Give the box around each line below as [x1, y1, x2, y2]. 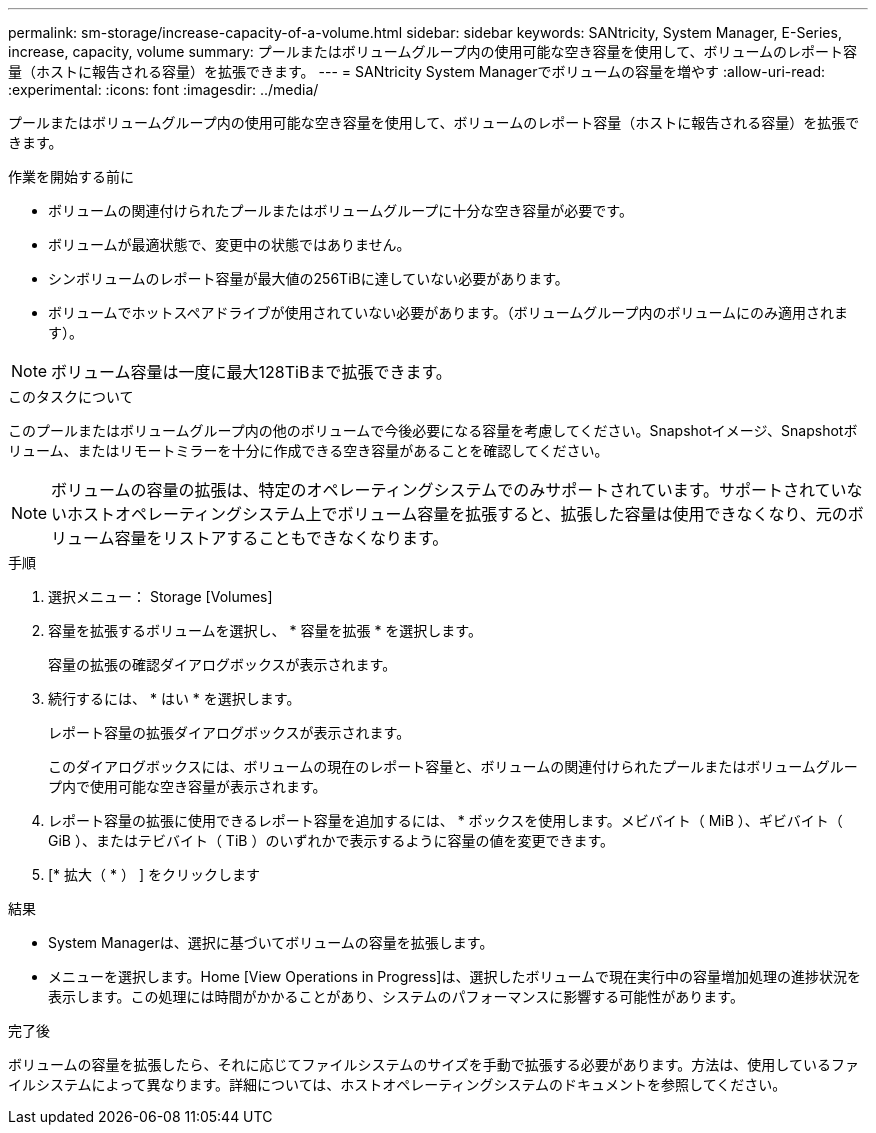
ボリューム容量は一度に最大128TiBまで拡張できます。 [51, 362, 452, 382]
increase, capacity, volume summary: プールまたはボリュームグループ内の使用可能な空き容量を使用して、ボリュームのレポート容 [8, 43, 858, 60]
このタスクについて [8, 388, 134, 405]
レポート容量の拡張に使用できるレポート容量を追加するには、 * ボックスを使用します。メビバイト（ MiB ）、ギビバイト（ [48, 812, 843, 829]
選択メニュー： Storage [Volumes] [48, 588, 273, 605]
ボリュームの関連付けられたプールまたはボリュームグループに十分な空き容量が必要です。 [48, 202, 633, 219]
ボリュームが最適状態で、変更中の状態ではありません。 [48, 236, 411, 253]
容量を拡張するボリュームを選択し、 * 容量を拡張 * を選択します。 [48, 622, 482, 639]
